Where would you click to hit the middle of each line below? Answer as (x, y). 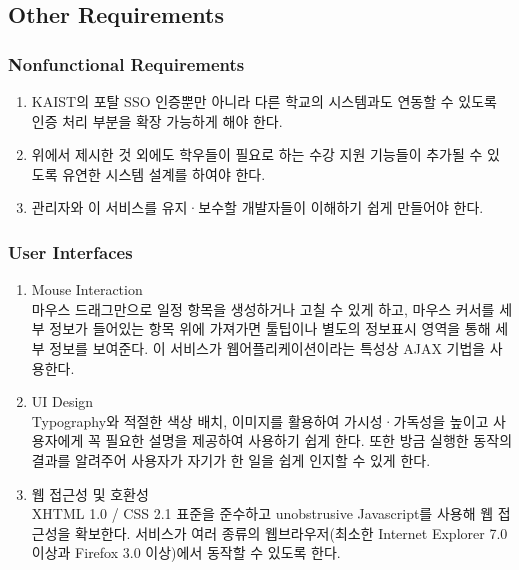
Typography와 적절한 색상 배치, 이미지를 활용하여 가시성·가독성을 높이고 (260, 420)
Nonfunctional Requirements (126, 63)
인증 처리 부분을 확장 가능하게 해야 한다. (157, 120)
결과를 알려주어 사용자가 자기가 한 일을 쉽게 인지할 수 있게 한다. (231, 459)
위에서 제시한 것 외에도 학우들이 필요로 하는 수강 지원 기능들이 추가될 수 (257, 154)
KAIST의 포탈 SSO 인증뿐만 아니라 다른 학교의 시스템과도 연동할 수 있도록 (264, 101)
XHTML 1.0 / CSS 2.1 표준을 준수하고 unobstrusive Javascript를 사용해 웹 (262, 513)
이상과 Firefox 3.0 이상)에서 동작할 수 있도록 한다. (186, 552)
